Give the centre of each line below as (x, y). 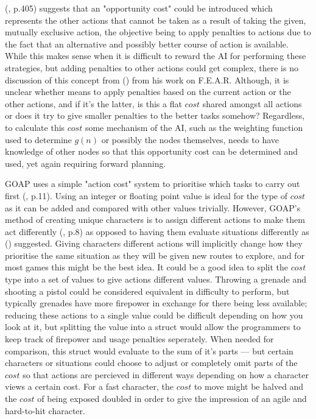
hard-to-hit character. (45, 410)
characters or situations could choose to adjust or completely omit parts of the (151, 363)
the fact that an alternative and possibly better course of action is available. (147, 44)
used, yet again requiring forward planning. (86, 163)
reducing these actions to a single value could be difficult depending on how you (154, 315)
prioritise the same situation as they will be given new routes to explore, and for (155, 255)
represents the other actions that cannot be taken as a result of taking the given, (156, 20)
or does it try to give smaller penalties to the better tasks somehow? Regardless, (155, 115)
